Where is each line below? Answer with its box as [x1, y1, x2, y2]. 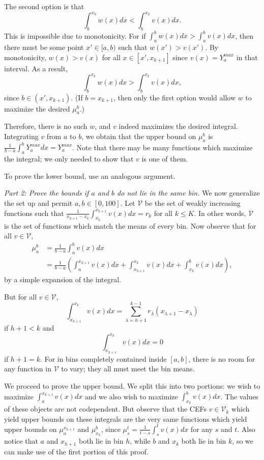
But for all [4, 291, 37, 302]
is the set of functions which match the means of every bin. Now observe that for [4, 220, 256, 231]
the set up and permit [4, 197, 73, 208]
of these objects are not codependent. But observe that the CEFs [4, 403, 207, 414]
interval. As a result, [4, 63, 68, 73]
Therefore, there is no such [4, 121, 87, 131]
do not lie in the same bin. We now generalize [117, 187, 260, 198]
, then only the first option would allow [113, 92, 236, 102]
